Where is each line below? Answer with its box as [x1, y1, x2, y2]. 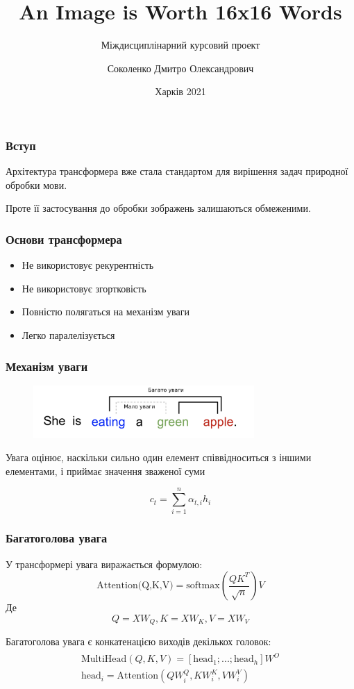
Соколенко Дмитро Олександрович [107, 60, 254, 75]
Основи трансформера [6, 230, 122, 247]
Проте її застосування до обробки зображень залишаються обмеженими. [6, 201, 311, 215]
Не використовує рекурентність [22, 258, 154, 272]
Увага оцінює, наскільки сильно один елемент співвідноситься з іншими [6, 450, 312, 465]
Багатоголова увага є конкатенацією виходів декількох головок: [6, 634, 271, 649]
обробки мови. [6, 177, 67, 192]
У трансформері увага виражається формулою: [6, 556, 203, 571]
